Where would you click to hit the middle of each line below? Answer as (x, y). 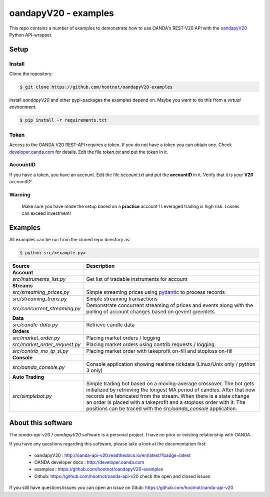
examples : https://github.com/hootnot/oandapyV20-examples (99, 469)
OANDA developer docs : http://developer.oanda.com (89, 462)
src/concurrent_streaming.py (46, 309)
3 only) (94, 370)
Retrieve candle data (110, 325)
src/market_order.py (36, 338)
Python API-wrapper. (31, 35)
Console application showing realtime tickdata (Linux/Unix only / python (171, 364)
